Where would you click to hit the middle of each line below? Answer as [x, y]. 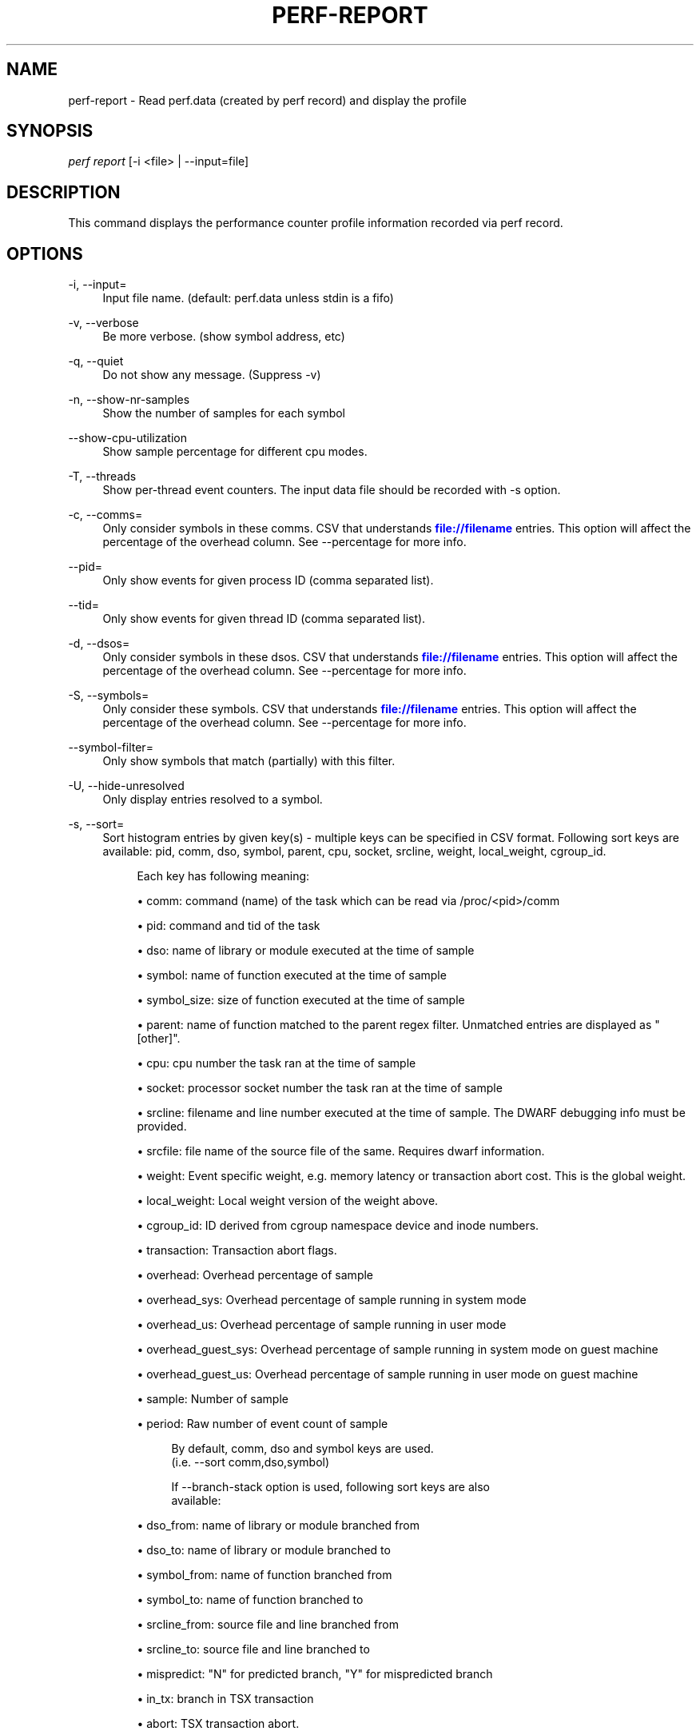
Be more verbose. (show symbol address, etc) [224, 337]
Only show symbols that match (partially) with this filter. [249, 761]
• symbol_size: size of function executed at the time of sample [301, 1000]
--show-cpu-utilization [127, 438]
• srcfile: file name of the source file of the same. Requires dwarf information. [341, 1151]
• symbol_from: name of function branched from [264, 1575]
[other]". [159, 1039]
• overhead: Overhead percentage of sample [255, 1275]
